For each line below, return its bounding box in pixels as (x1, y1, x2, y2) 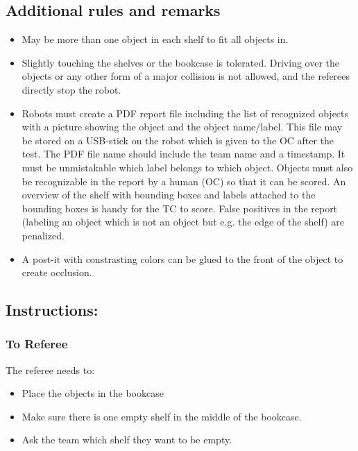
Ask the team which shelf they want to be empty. (22, 432, 232, 447)
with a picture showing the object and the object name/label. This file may (22, 119, 343, 134)
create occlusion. (22, 265, 92, 280)
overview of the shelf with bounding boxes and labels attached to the (22, 187, 316, 202)
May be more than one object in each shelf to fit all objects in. (22, 32, 289, 46)
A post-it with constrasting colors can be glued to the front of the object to (22, 251, 343, 266)
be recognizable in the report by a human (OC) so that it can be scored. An (22, 173, 346, 188)
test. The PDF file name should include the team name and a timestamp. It (22, 146, 346, 161)
